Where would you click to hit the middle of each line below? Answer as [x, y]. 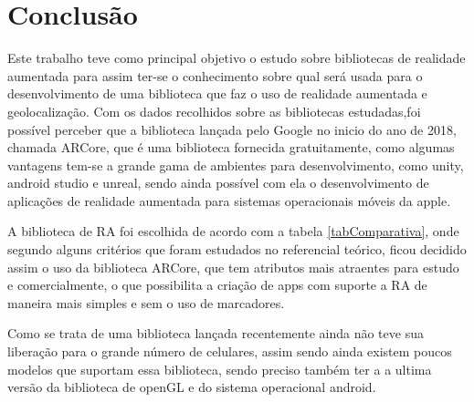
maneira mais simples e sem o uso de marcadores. [146, 302]
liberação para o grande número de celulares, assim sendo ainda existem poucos [230, 351]
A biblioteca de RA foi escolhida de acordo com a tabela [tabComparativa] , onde [233, 231]
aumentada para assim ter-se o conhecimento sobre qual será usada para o [215, 75]
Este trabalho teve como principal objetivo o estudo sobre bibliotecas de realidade [237, 58]
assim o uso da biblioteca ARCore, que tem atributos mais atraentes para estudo [233, 267]
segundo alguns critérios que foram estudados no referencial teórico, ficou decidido [237, 249]
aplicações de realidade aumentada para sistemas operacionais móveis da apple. [229, 200]
